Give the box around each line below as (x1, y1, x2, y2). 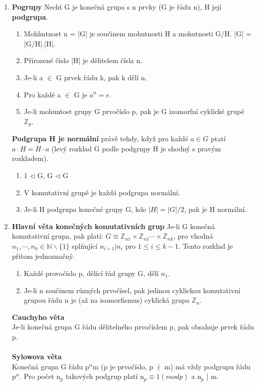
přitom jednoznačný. (12, 251, 75, 261)
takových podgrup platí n (66, 371, 144, 381)
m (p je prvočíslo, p (92, 361, 153, 371)
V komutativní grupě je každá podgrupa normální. (24, 187, 180, 197)
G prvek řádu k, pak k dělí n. (56, 72, 147, 82)
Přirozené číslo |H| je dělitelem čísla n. (24, 55, 143, 66)
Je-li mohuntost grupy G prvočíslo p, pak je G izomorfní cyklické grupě (24, 106, 244, 117)
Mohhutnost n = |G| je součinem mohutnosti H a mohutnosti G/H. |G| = (24, 28, 251, 39)
